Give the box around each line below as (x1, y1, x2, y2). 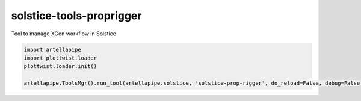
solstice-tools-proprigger (11, 9, 142, 22)
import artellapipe (23, 46, 81, 53)
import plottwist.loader (23, 54, 97, 61)
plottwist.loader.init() (23, 63, 97, 70)
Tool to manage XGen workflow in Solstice (11, 30, 117, 37)
